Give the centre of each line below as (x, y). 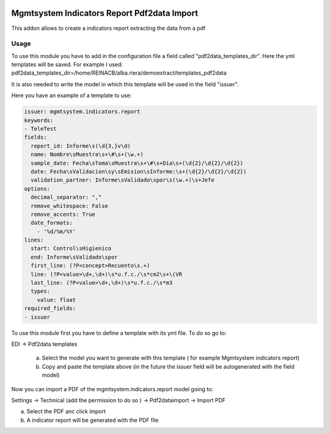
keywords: (39, 120)
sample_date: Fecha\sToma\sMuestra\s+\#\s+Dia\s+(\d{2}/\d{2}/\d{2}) (137, 163)
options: (37, 189)
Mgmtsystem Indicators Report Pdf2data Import (105, 13)
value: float (57, 300)
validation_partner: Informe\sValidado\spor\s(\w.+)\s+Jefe (123, 180)
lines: (34, 240)
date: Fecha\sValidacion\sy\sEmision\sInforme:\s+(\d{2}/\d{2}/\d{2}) (139, 171)
